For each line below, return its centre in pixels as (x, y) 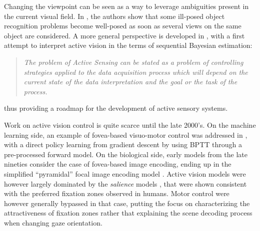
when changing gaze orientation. (53, 222)
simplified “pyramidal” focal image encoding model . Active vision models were (125, 173)
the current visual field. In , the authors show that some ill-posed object (114, 16)
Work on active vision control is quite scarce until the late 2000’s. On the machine (130, 124)
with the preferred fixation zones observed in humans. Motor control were (117, 193)
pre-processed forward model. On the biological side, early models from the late (126, 154)
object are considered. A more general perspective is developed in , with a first (124, 35)
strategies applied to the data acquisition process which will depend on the (136, 72)
